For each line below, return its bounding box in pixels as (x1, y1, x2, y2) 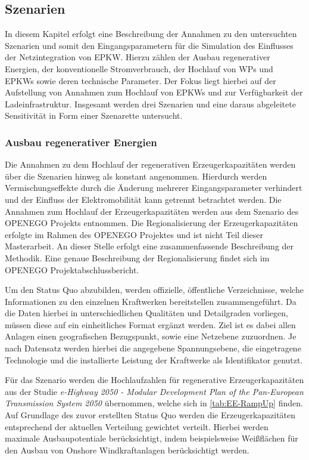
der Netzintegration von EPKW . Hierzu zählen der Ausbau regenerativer (5, 51, 270, 63)
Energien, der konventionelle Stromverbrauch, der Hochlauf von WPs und (5, 62, 273, 75)
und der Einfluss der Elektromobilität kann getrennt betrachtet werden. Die (5, 193, 282, 205)
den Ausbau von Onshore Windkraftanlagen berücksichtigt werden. (5, 443, 249, 456)
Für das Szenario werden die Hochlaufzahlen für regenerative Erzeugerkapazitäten (5, 373, 304, 386)
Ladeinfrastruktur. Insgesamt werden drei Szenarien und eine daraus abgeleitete (5, 97, 296, 110)
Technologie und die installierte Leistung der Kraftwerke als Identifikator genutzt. (5, 353, 303, 366)
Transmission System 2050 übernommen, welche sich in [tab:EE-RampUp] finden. (5, 397, 303, 409)
